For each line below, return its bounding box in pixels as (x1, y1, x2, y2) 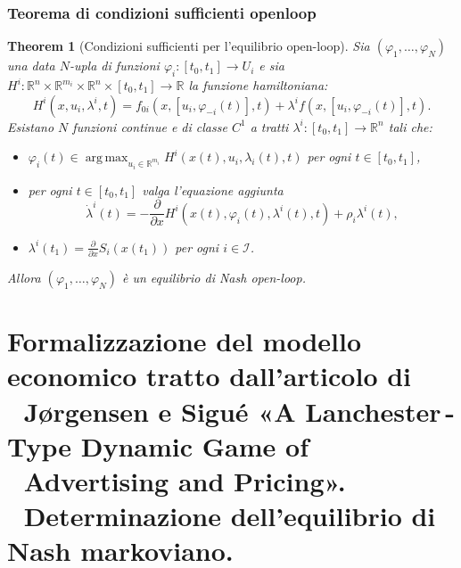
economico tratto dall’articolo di (7, 358, 412, 394)
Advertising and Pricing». (23, 462, 346, 498)
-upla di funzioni (69, 56, 160, 75)
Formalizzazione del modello (7, 323, 362, 359)
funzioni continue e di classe (72, 117, 227, 136)
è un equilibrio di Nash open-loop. (121, 268, 306, 287)
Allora (7, 268, 41, 287)
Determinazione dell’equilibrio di (23, 498, 436, 534)
